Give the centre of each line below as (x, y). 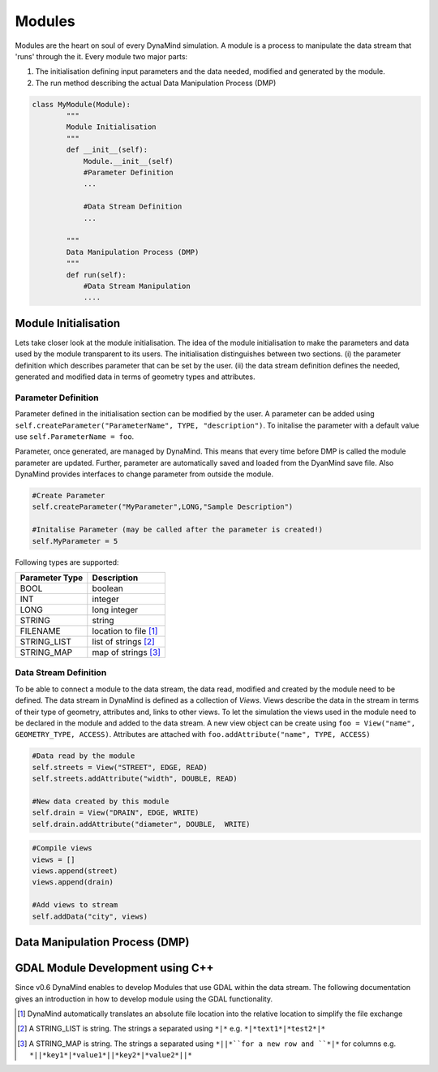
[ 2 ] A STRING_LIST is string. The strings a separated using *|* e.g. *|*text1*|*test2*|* (172, 1029)
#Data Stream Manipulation (137, 286)
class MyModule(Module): (82, 104)
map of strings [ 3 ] (127, 652)
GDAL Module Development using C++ (114, 969)
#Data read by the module (84, 756)
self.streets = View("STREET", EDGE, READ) (120, 767)
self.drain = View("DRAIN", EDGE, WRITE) (116, 813)
